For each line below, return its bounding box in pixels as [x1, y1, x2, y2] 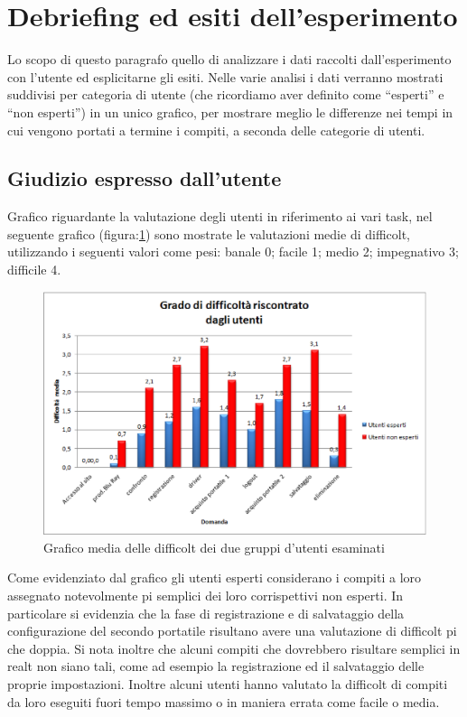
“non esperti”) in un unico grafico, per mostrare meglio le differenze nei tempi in [7, 102, 453, 121]
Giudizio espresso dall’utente [7, 164, 282, 192]
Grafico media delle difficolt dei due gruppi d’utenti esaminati [43, 537, 385, 556]
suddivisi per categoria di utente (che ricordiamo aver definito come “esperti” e [7, 85, 444, 104]
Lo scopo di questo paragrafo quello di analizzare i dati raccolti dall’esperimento [7, 50, 452, 69]
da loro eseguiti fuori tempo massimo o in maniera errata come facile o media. [7, 692, 440, 711]
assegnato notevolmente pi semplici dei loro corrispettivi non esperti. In [7, 586, 404, 604]
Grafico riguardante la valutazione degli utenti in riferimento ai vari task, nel [7, 207, 433, 226]
